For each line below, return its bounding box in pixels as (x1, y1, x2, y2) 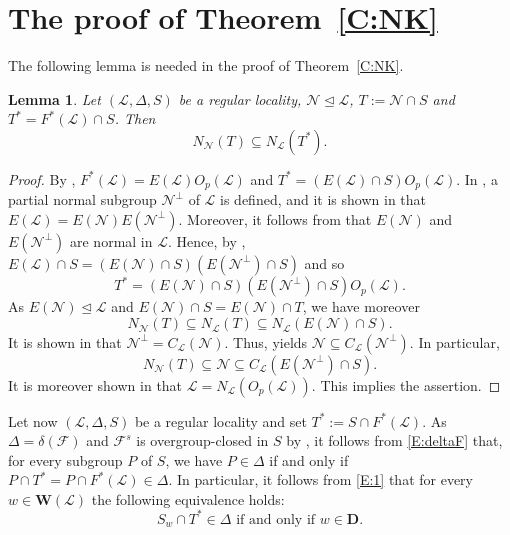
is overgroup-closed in (136, 430, 269, 451)
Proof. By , (8, 168, 76, 189)
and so (304, 252, 345, 273)
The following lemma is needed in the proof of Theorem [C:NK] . (8, 55, 404, 76)
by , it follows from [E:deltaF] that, (286, 430, 503, 451)
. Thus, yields (224, 331, 308, 352)
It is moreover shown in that (8, 374, 183, 395)
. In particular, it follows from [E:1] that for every (168, 469, 473, 490)
